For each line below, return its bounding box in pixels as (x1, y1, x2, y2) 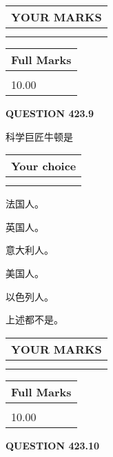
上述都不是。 (6, 312, 63, 327)
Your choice (11, 158, 76, 174)
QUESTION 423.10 (6, 438, 100, 452)
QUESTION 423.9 (6, 106, 94, 120)
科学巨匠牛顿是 (6, 129, 73, 143)
